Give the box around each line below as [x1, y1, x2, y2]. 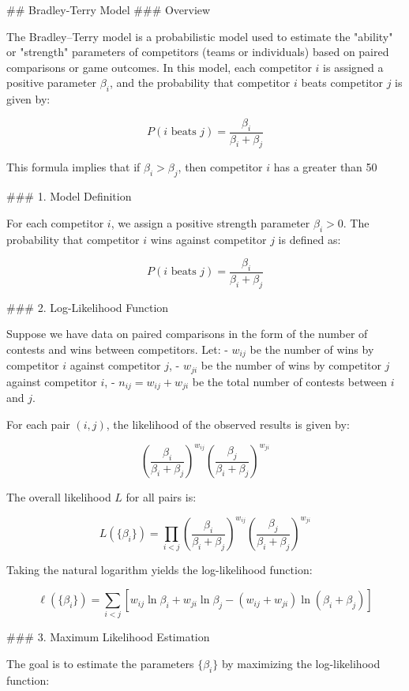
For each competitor [6, 214, 104, 231]
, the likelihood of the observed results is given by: [106, 415, 350, 432]
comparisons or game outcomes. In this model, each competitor [6, 58, 312, 75]
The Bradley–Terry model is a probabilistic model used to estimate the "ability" [6, 28, 393, 44]
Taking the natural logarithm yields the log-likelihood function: [6, 561, 313, 578]
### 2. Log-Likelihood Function [6, 299, 169, 315]
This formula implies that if [6, 159, 141, 175]
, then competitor [178, 159, 263, 175]
